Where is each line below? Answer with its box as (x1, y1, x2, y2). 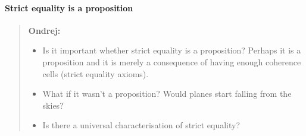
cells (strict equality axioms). (42, 67, 149, 80)
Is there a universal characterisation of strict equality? (42, 119, 241, 131)
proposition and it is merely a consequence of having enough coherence (42, 55, 301, 68)
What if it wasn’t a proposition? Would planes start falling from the (42, 87, 292, 100)
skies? (42, 99, 64, 111)
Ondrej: (28, 24, 61, 36)
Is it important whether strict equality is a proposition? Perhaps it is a (42, 44, 301, 56)
